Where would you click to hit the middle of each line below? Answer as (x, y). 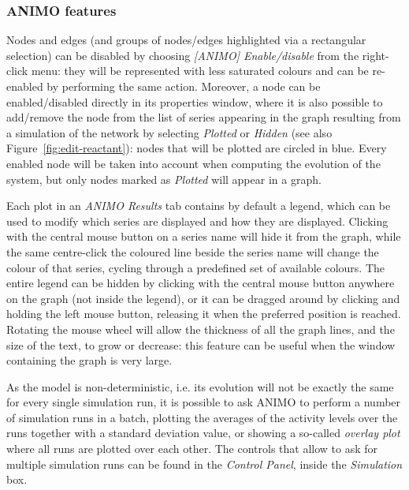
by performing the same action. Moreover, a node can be (184, 86)
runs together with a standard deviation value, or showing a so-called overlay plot (203, 433)
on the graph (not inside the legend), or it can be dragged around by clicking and (203, 298)
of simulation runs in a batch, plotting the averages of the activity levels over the (202, 417)
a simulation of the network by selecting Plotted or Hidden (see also (169, 132)
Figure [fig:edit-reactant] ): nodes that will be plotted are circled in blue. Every (197, 148)
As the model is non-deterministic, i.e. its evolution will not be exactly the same (200, 386)
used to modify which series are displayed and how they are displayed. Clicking (197, 221)
